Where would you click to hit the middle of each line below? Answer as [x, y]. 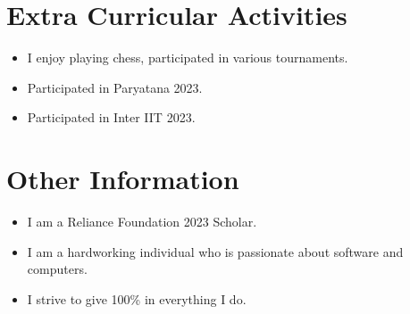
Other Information [123, 179]
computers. [57, 269]
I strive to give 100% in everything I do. [137, 298]
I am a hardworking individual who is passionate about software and [215, 251]
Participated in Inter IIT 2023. [111, 117]
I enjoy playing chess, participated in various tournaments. [188, 58]
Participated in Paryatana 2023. [115, 87]
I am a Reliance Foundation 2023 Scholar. [142, 222]
